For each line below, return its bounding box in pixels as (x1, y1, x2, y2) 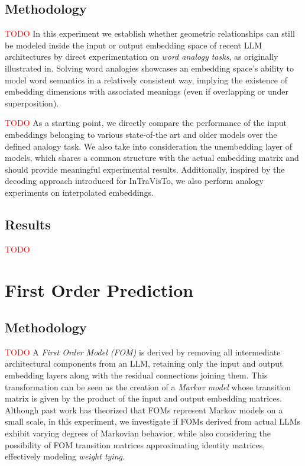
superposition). (5, 96, 59, 109)
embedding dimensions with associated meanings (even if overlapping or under (5, 85, 289, 98)
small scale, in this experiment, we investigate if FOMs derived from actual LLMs (5, 415, 301, 428)
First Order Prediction (5, 277, 194, 302)
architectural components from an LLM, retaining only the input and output (5, 357, 283, 370)
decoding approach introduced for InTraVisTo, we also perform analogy (5, 174, 264, 187)
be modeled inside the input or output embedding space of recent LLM (5, 38, 262, 51)
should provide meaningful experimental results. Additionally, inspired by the (5, 163, 285, 175)
